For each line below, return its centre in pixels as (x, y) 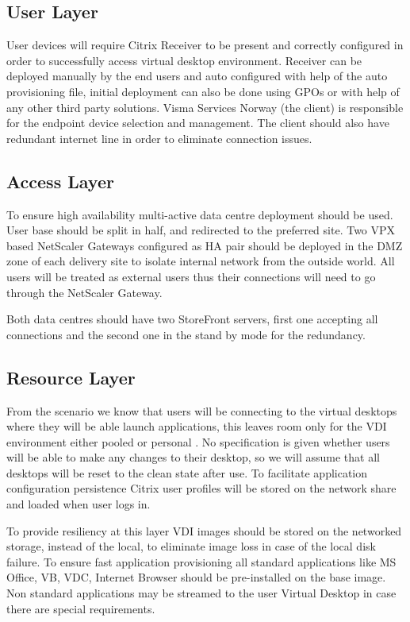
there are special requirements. (81, 608)
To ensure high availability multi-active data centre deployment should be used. (200, 214)
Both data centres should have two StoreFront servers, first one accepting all (192, 319)
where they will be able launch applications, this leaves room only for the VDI (197, 426)
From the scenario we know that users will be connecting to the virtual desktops (202, 410)
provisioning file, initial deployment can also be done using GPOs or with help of (203, 91)
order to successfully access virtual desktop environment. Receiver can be (184, 60)
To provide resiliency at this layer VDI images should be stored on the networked (204, 530)
